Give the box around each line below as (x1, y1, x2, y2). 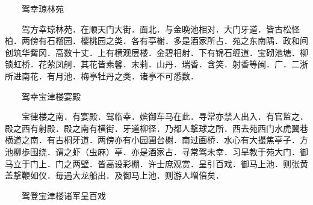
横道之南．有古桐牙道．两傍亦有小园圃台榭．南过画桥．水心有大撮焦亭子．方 (5, 133, 308, 146)
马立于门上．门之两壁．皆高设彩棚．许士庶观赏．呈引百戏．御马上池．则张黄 (5, 157, 308, 170)
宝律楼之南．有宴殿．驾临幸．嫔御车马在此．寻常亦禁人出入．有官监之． (21, 110, 308, 123)
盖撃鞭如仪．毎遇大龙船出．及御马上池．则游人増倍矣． (5, 169, 224, 182)
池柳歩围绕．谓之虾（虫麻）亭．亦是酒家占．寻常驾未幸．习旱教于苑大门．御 (5, 145, 308, 158)
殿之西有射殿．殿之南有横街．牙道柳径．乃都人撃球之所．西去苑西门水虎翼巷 (5, 121, 308, 134)
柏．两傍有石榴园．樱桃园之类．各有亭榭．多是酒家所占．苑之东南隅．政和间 (5, 34, 308, 47)
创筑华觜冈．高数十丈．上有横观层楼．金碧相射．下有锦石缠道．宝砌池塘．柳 (5, 46, 308, 58)
